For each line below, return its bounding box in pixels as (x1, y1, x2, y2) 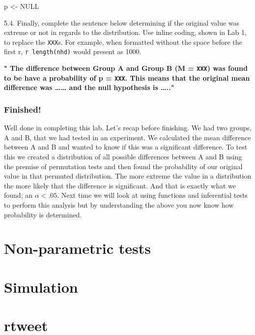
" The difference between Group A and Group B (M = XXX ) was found (4, 63, 248, 73)
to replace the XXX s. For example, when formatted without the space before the (4, 36, 242, 47)
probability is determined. (4, 209, 82, 219)
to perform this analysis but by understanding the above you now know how (4, 199, 234, 210)
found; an (4, 190, 32, 200)
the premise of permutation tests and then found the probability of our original (4, 161, 243, 171)
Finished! (4, 103, 41, 115)
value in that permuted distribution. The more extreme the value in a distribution (4, 171, 252, 181)
